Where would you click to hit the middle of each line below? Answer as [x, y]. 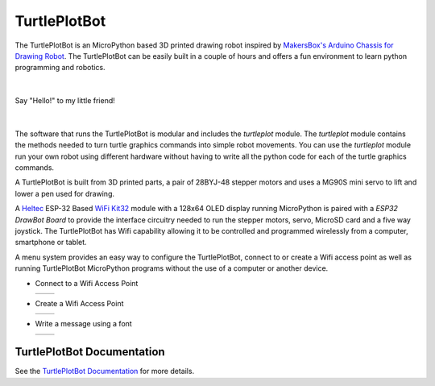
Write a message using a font [83, 324]
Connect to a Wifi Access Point [87, 283]
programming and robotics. [60, 68]
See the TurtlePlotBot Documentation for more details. [105, 371]
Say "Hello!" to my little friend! [65, 101]
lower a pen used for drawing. [65, 193]
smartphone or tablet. [51, 243]
